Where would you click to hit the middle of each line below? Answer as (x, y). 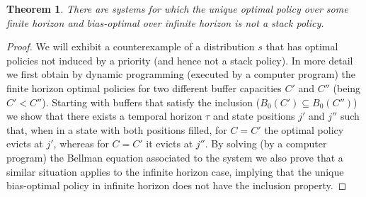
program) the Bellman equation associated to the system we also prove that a (175, 157)
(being (347, 88)
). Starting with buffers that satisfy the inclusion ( (151, 102)
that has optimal (302, 46)
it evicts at (170, 143)
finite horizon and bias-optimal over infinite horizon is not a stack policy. (165, 22)
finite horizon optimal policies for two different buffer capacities (144, 88)
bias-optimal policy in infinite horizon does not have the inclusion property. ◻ (177, 185)
